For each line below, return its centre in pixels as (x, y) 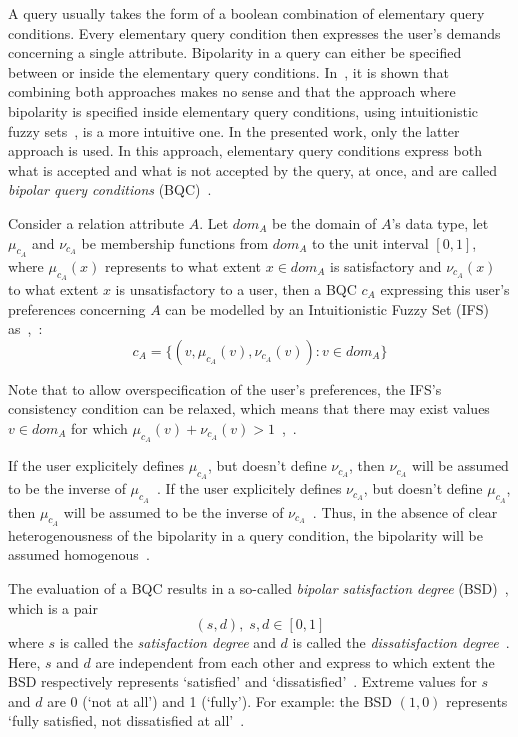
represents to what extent (183, 265)
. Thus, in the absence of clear (405, 511)
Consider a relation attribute (96, 222)
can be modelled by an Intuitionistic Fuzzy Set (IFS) (327, 308)
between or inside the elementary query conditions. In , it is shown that (229, 71)
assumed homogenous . (79, 554)
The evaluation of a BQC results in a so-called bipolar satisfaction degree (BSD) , (258, 587)
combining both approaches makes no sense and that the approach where (232, 91)
